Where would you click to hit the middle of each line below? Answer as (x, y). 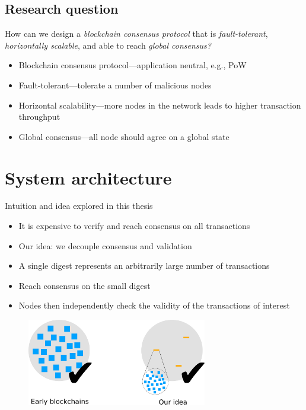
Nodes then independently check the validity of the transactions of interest (154, 305)
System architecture (88, 177)
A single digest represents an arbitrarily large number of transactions (144, 266)
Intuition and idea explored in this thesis (79, 206)
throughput (39, 117)
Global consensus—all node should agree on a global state (124, 136)
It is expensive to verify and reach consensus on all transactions (134, 226)
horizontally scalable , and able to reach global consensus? (108, 45)
